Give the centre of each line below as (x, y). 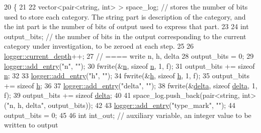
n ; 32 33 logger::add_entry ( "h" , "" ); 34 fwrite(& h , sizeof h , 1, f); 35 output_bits (127, 76)
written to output (31, 125)
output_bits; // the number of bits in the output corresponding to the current (125, 36)
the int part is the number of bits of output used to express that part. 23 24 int (126, 26)
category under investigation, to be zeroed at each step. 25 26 (99, 46)
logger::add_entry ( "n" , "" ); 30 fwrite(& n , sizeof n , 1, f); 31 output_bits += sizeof (129, 65)
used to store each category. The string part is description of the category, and (125, 16)
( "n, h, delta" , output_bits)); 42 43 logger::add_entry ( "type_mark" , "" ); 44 (120, 105)
